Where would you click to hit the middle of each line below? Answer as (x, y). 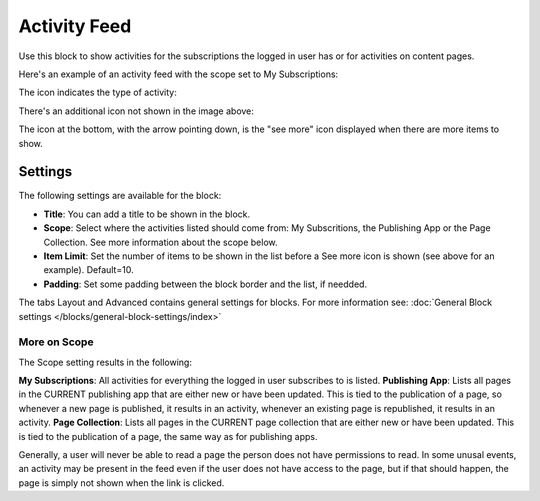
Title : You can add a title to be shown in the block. (146, 214)
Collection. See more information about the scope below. (160, 242)
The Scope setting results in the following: (105, 362)
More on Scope (56, 342)
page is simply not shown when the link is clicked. (121, 482)
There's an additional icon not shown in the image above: (136, 111)
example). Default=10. (88, 270)
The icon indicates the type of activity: (97, 92)
